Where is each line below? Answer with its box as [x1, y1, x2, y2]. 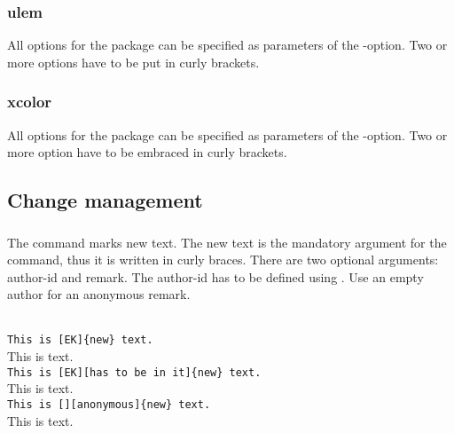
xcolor [7, 91, 52, 113]
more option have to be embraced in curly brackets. [7, 143, 287, 161]
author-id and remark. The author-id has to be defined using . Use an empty [7, 267, 424, 286]
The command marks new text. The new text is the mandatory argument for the [7, 232, 447, 251]
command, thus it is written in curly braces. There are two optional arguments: [7, 250, 439, 269]
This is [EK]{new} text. [7, 334, 153, 347]
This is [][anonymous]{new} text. [7, 398, 211, 411]
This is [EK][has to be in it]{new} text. [7, 366, 262, 379]
